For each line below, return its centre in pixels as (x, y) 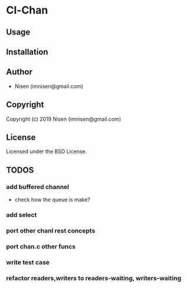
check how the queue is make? (52, 200)
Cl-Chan (27, 10)
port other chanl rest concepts (51, 230)
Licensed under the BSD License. (47, 151)
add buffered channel (38, 187)
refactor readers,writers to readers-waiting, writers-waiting (94, 278)
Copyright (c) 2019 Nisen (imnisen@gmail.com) (64, 119)
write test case (28, 262)
